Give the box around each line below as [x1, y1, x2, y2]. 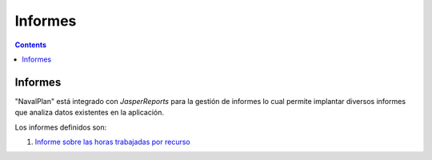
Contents [14, 40, 47, 50]
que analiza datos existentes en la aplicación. [14, 108, 164, 118]
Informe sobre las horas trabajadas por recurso [34, 137, 191, 147]
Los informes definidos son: [14, 122, 107, 132]
